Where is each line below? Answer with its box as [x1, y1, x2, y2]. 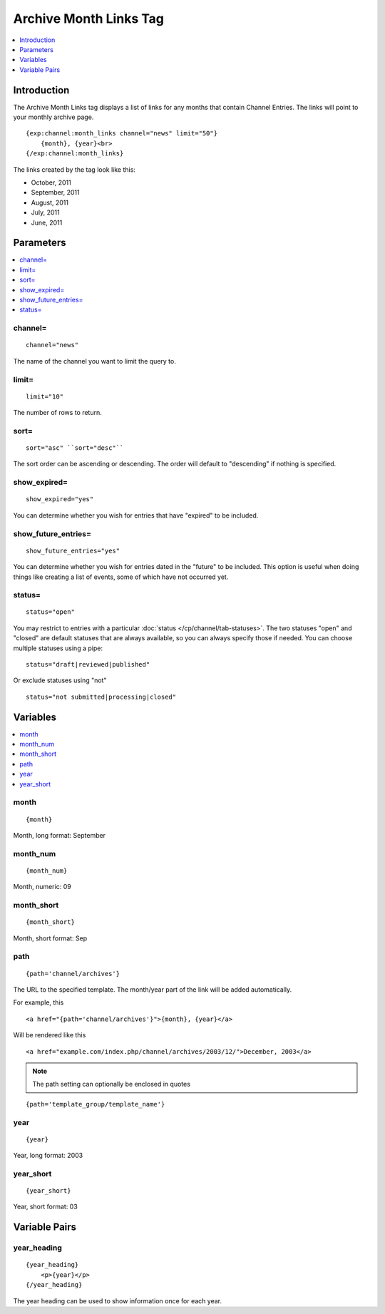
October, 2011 [31, 178, 71, 187]
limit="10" [26, 392, 64, 401]
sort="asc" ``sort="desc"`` [26, 444, 124, 452]
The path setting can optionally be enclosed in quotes [32, 1080, 190, 1089]
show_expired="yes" [26, 496, 94, 503]
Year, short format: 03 [13, 1202, 78, 1211]
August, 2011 [31, 198, 69, 207]
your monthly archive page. [13, 113, 94, 121]
